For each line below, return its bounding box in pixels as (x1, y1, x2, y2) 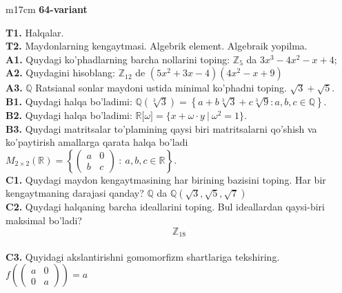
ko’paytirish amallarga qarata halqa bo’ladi (6, 135, 188, 149)
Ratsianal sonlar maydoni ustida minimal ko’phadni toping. (35, 80, 287, 95)
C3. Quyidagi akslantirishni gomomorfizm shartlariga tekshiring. (6, 249, 280, 263)
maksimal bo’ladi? (6, 213, 82, 227)
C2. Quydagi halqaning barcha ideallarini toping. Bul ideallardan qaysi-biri (6, 199, 325, 214)
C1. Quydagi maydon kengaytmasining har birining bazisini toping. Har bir (6, 172, 326, 186)
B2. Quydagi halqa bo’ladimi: (6, 107, 132, 122)
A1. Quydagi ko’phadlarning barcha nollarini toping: (6, 52, 230, 66)
